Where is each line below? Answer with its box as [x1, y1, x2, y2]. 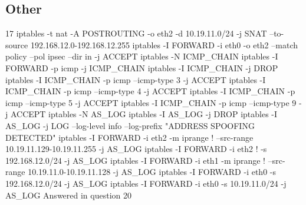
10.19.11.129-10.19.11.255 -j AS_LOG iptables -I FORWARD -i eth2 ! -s [5, 143, 267, 155]
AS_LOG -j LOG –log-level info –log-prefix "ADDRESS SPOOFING [5, 119, 255, 131]
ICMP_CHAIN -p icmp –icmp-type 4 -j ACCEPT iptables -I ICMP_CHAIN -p [5, 85, 295, 97]
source [5, 38, 28, 51]
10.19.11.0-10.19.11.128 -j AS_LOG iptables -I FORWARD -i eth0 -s [28, 166, 276, 178]
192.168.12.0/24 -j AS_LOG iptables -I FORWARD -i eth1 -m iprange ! [5, 154, 266, 166]
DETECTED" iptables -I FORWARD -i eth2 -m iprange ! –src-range [5, 131, 254, 143]
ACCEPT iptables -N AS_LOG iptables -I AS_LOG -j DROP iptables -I [10, 108, 278, 120]
